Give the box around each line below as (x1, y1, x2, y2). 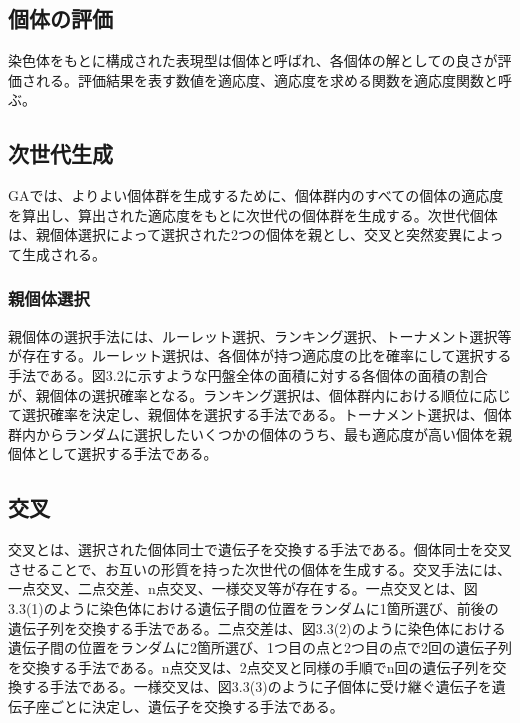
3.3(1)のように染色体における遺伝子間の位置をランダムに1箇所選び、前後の (8, 597, 499, 618)
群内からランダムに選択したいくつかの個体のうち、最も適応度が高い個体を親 (8, 423, 512, 444)
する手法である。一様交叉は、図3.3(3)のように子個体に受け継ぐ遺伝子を (21, 676, 492, 697)
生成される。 (21, 243, 106, 264)
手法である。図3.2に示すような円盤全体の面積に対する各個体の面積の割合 (8, 364, 488, 385)
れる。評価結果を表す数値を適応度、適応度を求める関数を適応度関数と (35, 69, 498, 90)
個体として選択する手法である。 (8, 443, 218, 464)
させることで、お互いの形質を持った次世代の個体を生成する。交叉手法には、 (8, 558, 512, 579)
